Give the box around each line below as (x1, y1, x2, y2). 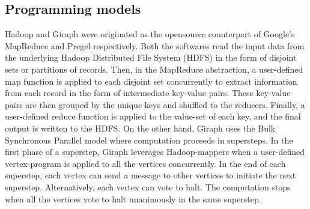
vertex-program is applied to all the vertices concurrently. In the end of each (5, 157, 286, 169)
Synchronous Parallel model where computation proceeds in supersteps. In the (5, 133, 293, 146)
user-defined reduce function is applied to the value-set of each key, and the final (5, 110, 301, 123)
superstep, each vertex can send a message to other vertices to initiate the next (5, 169, 296, 181)
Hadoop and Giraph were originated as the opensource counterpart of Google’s (5, 28, 295, 40)
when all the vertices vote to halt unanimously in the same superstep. (5, 192, 261, 205)
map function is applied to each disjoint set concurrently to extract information (5, 74, 297, 87)
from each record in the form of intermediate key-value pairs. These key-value (5, 86, 291, 99)
